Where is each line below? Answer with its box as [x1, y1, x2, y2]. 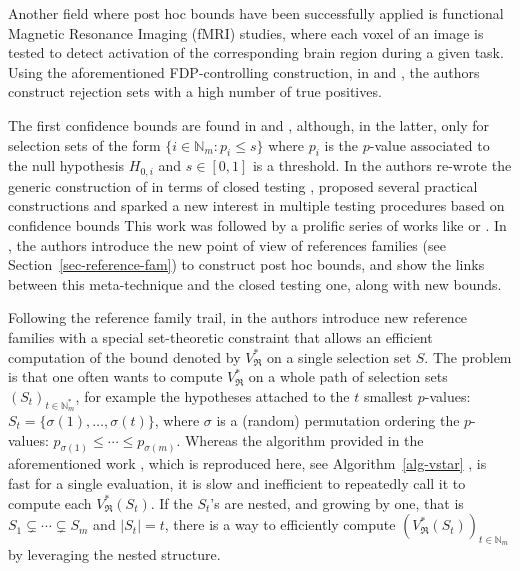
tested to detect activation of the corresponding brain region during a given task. [8, 42, 504, 63]
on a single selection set [267, 346, 412, 367]
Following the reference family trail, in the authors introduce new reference [8, 307, 468, 328]
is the [324, 134, 359, 155]
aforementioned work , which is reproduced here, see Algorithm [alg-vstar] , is [8, 453, 487, 474]
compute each [8, 492, 92, 513]
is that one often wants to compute [8, 366, 223, 387]
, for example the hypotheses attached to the [75, 385, 350, 406]
